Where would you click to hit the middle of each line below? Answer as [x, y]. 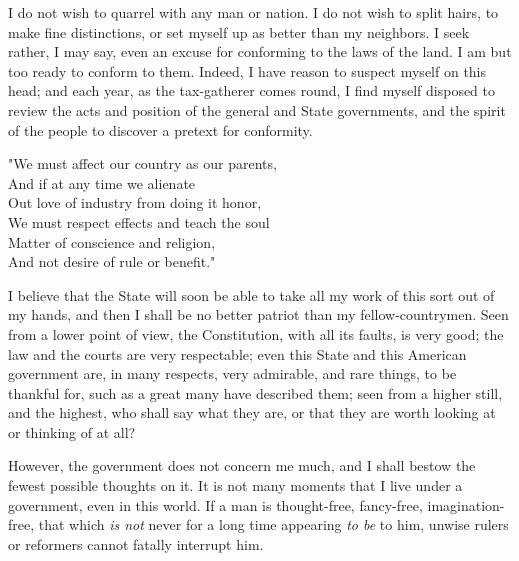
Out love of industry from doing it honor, [135, 202]
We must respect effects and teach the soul [139, 221]
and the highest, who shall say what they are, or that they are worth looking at [252, 412]
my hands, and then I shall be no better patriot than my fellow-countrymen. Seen [258, 314]
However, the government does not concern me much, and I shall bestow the [242, 465]
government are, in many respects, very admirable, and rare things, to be [232, 373]
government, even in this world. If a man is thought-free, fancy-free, [215, 504]
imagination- [466, 504]
